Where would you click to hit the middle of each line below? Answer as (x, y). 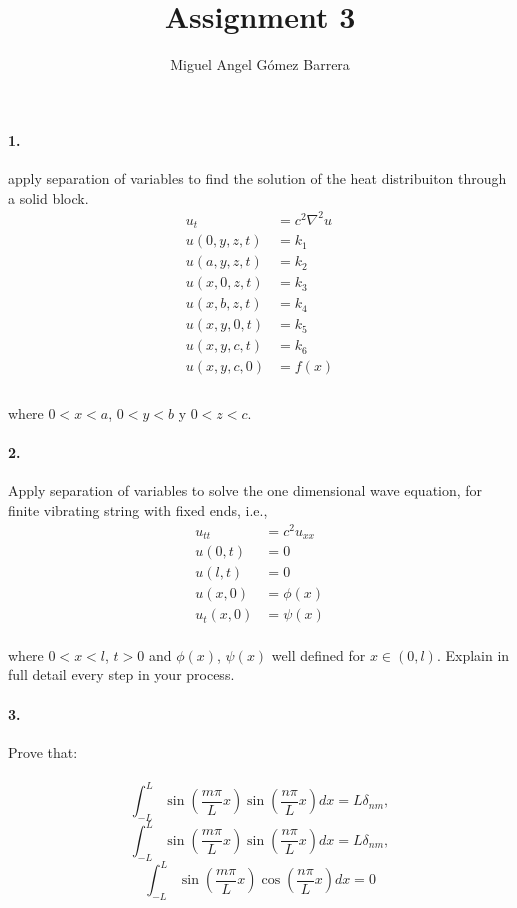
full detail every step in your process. (121, 674)
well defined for (318, 654)
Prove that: (43, 751)
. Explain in (473, 654)
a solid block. (48, 197)
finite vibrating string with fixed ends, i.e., (138, 509)
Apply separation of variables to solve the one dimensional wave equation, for (245, 490)
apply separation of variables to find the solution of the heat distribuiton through (257, 177)
